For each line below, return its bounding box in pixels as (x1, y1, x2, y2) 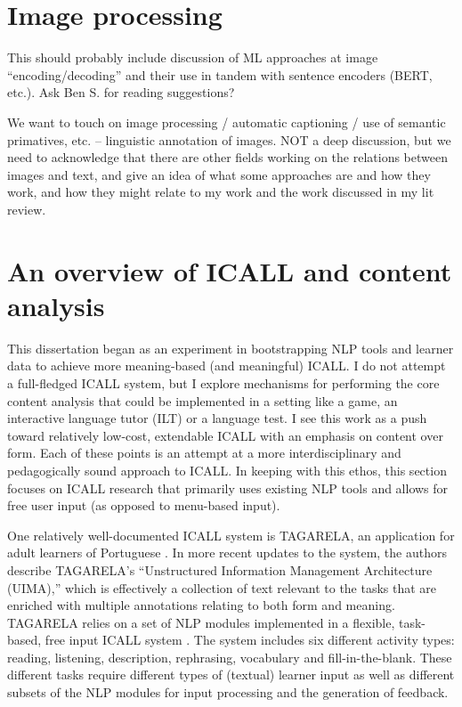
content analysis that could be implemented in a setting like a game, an (7, 391, 398, 410)
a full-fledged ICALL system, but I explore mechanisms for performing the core (7, 373, 440, 392)
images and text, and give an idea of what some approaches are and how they (7, 165, 431, 183)
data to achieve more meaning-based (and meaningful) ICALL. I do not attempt (7, 356, 446, 375)
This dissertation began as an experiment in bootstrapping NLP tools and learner (7, 338, 454, 357)
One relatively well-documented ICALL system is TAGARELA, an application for (7, 525, 455, 544)
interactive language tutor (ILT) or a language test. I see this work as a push (7, 409, 427, 427)
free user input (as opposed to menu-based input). (7, 496, 280, 515)
